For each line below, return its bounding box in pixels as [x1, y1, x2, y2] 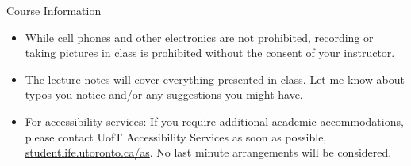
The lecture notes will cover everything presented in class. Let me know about [25, 70, 405, 87]
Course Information [6, 2, 102, 18]
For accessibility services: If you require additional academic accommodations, [25, 112, 404, 129]
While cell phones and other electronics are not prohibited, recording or [25, 28, 374, 45]
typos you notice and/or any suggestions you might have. [25, 86, 303, 103]
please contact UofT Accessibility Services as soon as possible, [25, 128, 327, 145]
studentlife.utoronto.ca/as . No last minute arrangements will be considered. [25, 144, 392, 160]
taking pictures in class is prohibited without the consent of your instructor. [25, 44, 395, 61]
